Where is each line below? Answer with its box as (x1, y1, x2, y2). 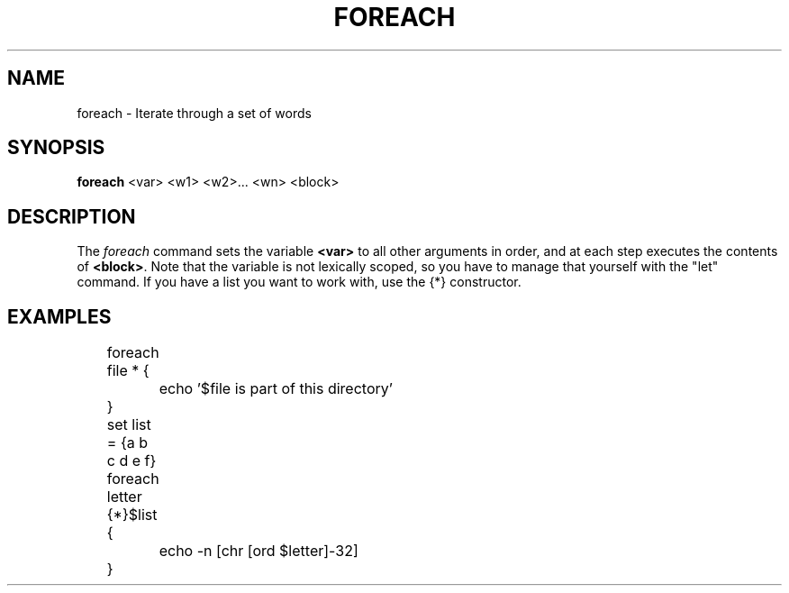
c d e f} (106, 452, 157, 470)
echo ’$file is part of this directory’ (159, 379, 393, 398)
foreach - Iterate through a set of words (77, 105, 312, 121)
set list (106, 415, 151, 434)
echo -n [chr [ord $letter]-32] (159, 542, 358, 561)
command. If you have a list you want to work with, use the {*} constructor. (77, 274, 521, 290)
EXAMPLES (7, 305, 112, 328)
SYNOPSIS (7, 136, 105, 160)
